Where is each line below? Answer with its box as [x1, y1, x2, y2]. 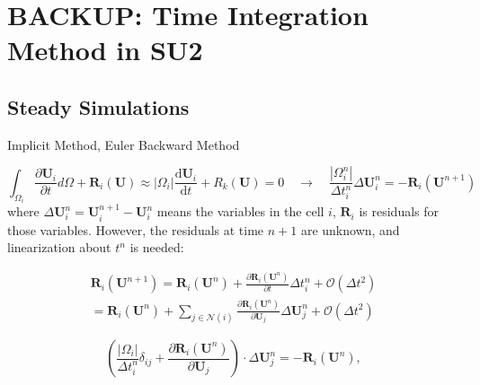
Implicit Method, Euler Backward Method [7, 135, 240, 153]
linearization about [7, 238, 111, 257]
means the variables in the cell [156, 202, 324, 221]
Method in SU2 [7, 31, 203, 68]
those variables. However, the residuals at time [7, 220, 264, 239]
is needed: [129, 238, 184, 257]
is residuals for [359, 202, 440, 221]
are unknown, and [300, 220, 400, 239]
